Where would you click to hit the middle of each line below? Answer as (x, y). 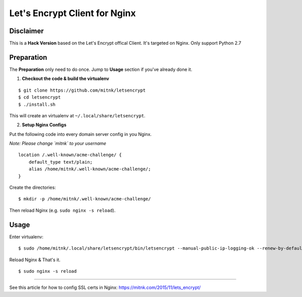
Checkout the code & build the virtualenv (65, 79)
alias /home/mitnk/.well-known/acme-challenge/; (90, 169)
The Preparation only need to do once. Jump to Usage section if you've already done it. (101, 69)
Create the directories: (33, 188)
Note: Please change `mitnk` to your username (58, 143)
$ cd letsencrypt (40, 97)
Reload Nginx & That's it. (35, 260)
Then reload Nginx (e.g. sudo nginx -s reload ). (62, 210)
